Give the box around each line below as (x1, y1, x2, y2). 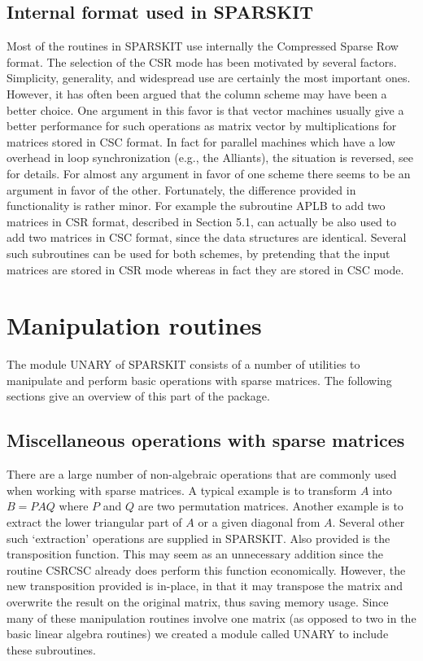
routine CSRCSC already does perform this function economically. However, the (7, 561, 406, 578)
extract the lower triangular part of (7, 514, 182, 530)
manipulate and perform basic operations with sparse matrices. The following (7, 371, 392, 388)
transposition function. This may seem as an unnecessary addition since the (7, 545, 384, 563)
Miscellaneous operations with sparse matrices (7, 427, 405, 453)
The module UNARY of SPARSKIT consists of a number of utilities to (7, 356, 360, 373)
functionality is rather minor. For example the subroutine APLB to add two (7, 197, 386, 214)
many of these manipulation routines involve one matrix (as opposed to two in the (7, 609, 416, 626)
